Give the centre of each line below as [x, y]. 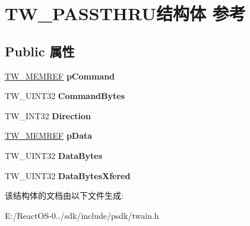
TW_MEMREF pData [49, 136]
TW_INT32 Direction [48, 115]
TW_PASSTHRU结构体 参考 [125, 13]
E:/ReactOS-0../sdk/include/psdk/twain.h [82, 215]
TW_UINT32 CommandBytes [65, 96]
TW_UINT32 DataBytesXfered [68, 175]
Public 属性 [40, 51]
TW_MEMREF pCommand [60, 76]
